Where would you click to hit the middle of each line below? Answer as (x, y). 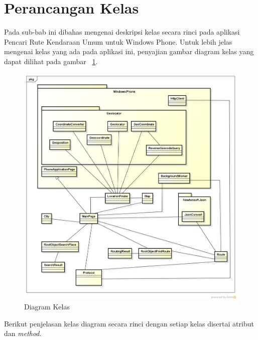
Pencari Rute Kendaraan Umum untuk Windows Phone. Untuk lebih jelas (118, 41)
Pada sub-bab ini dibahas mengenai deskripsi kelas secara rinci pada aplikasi (122, 32)
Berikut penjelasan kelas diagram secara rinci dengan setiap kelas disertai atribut (129, 323)
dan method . (23, 333)
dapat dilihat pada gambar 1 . (51, 61)
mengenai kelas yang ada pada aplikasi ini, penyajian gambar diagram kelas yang (129, 51)
